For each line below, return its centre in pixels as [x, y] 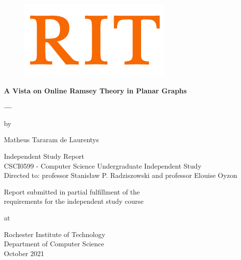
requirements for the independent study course [74, 201]
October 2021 [24, 253]
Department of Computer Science [54, 244]
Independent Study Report [44, 156]
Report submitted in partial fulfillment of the [72, 191]
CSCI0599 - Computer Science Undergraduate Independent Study [103, 165]
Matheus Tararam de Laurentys [51, 140]
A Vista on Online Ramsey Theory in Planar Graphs [96, 90]
